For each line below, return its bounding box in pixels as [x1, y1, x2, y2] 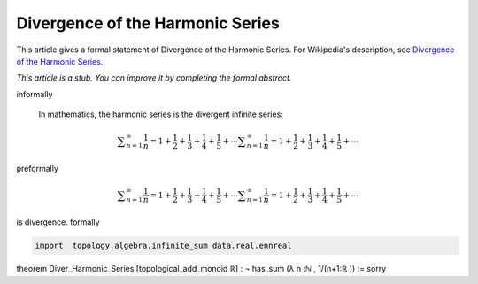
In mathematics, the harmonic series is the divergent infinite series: [38, 109, 283, 119]
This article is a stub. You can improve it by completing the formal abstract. [16, 73, 292, 83]
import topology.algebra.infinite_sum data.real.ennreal [35, 241, 292, 251]
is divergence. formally [16, 217, 101, 227]
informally [16, 88, 53, 99]
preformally [16, 163, 59, 173]
